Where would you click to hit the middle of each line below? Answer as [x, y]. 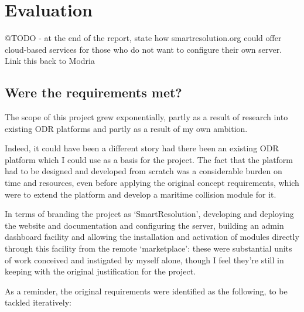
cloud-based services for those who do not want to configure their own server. [144, 49]
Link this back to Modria [50, 61]
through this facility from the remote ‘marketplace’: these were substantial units [148, 248]
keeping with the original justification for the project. [100, 271]
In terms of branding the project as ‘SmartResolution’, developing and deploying [149, 214]
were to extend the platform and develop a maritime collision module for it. [141, 194]
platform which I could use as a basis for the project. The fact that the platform [149, 159]
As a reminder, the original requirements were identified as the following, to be [146, 291]
